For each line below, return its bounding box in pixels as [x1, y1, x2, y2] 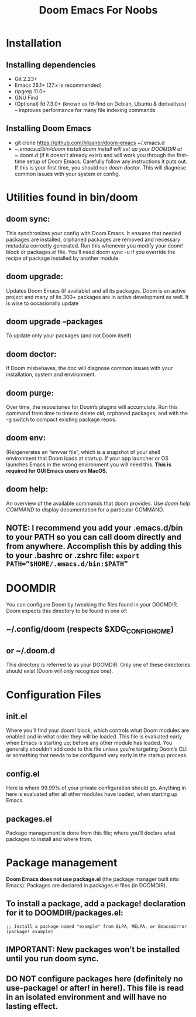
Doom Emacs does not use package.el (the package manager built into [6, 875, 180, 883]
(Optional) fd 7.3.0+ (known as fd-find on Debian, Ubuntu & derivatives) [14, 100, 187, 107]
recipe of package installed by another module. [6, 255, 120, 262]
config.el [6, 769, 40, 779]
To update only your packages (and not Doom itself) [6, 332, 132, 339]
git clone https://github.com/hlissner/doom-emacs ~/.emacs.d [14, 139, 165, 146]
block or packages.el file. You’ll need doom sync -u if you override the [6, 248, 176, 255]
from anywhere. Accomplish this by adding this [6, 541, 183, 551]
